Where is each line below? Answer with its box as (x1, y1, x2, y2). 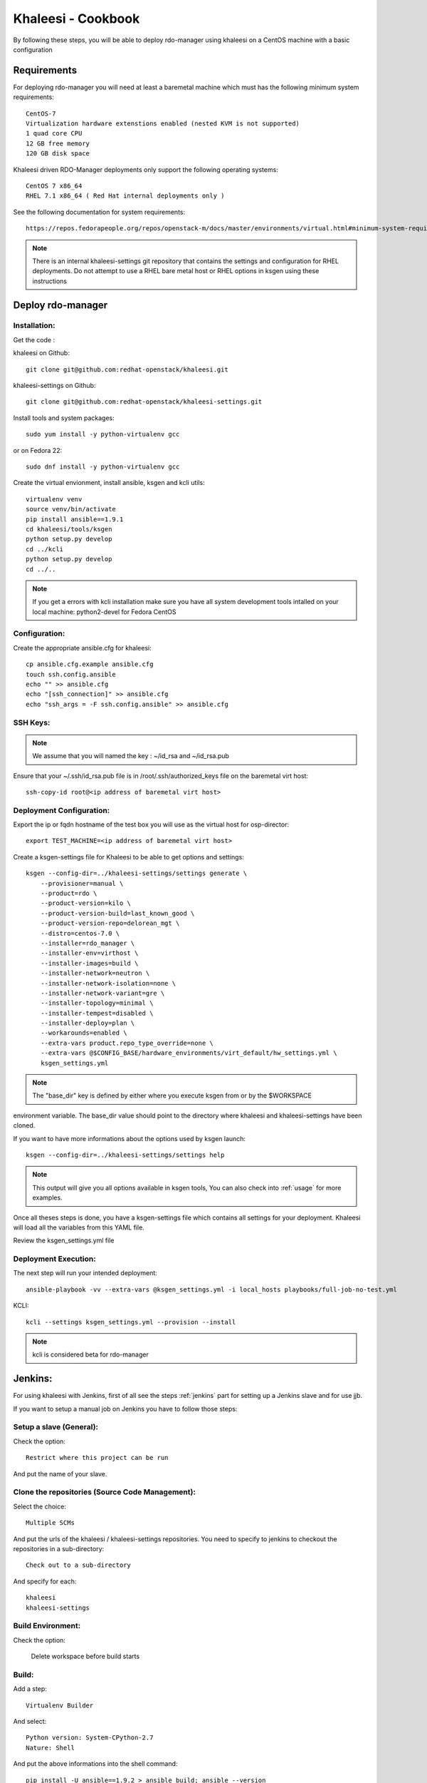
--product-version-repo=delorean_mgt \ (40, 919, 180, 927)
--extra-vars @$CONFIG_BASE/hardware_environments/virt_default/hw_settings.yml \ (40, 1049, 337, 1057)
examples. (32, 1193, 63, 1202)
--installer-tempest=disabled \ (40, 1009, 154, 1017)
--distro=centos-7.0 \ (40, 929, 120, 937)
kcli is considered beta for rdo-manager (32, 1350, 149, 1359)
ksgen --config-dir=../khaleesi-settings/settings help (26, 1150, 225, 1159)
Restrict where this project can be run (26, 1454, 169, 1462)
